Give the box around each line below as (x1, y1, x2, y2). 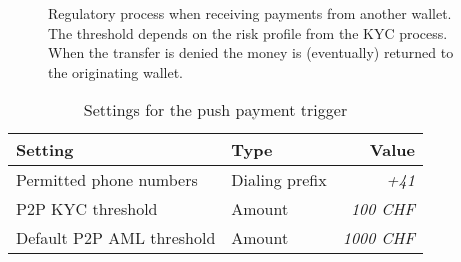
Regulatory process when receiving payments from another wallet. (48, 3, 452, 23)
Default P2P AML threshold (16, 226, 216, 250)
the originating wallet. (48, 61, 184, 82)
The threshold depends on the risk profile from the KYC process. (48, 22, 448, 43)
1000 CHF (342, 226, 415, 250)
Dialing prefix (231, 168, 327, 192)
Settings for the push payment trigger (83, 98, 348, 122)
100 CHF (350, 197, 415, 221)
